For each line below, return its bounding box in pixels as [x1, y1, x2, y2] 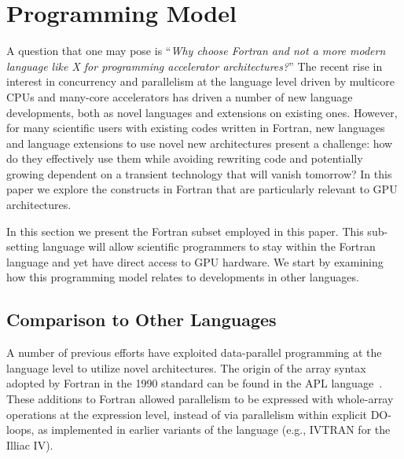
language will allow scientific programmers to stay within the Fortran [42, 238, 376, 255]
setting [6, 238, 39, 255]
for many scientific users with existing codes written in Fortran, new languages [6, 119, 385, 136]
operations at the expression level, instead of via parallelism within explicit [6, 406, 368, 422]
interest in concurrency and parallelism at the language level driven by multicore [6, 73, 395, 90]
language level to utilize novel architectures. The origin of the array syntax [6, 359, 366, 376]
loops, [6, 421, 35, 438]
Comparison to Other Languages [6, 307, 277, 332]
